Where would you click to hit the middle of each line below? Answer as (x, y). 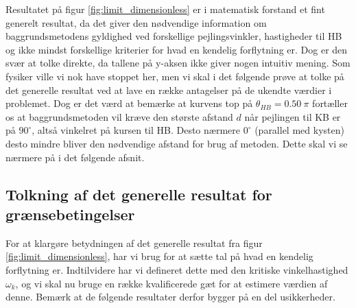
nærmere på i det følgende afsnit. (75, 157)
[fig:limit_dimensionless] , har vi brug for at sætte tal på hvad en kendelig (159, 256)
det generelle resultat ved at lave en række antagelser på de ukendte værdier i (169, 90)
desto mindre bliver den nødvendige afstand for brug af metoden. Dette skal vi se (177, 143)
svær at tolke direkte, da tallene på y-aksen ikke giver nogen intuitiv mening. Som (178, 63)
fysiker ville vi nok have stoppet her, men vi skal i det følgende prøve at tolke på (175, 76)
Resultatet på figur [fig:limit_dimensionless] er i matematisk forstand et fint (165, 9)
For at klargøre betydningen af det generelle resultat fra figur (134, 242)
